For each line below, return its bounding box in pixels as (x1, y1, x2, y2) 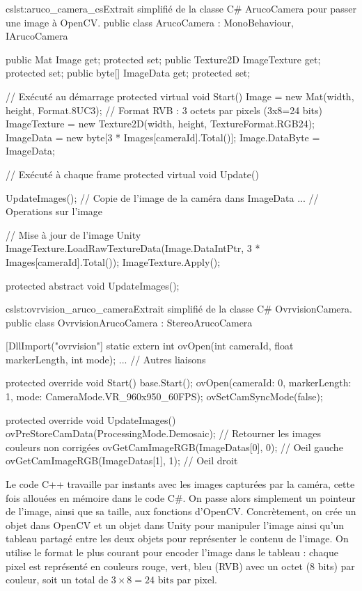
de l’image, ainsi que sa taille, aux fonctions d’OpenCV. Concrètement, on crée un (6, 504, 356, 519)
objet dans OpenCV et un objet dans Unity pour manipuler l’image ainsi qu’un (6, 517, 345, 532)
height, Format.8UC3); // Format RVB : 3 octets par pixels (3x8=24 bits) (6, 102, 322, 117)
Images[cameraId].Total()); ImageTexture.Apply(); (6, 254, 221, 269)
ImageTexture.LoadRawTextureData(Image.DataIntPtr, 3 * (6, 241, 260, 255)
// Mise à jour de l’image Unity (6, 227, 141, 242)
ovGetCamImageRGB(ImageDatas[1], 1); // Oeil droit (6, 453, 238, 468)
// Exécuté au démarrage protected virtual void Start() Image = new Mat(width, (6, 88, 354, 103)
